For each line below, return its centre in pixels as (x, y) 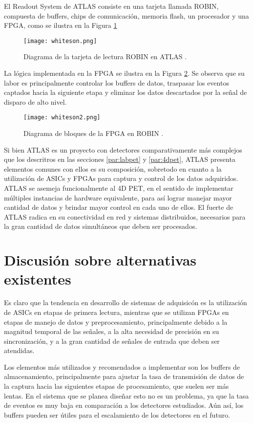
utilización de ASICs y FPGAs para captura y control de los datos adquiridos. (121, 178)
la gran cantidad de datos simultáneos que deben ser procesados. (101, 226)
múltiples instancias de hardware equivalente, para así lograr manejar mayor (118, 197)
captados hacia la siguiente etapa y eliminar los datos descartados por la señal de (126, 92)
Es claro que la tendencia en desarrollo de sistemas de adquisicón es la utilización (126, 302)
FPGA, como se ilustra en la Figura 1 (61, 25)
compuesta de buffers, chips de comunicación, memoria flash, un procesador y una (126, 15)
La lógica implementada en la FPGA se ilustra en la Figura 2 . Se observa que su (124, 73)
